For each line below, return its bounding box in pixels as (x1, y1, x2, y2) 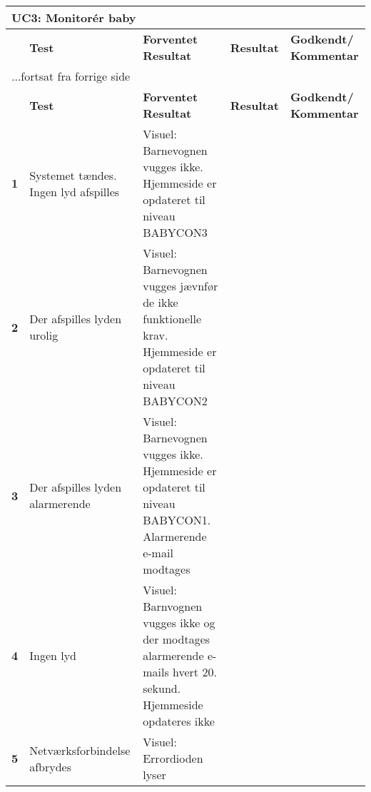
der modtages (143, 631, 210, 647)
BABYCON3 (143, 224, 208, 240)
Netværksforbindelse (29, 741, 131, 758)
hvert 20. (173, 664, 217, 680)
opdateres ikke (143, 713, 215, 729)
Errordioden (143, 750, 203, 766)
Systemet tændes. (29, 166, 117, 183)
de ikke (143, 294, 178, 310)
